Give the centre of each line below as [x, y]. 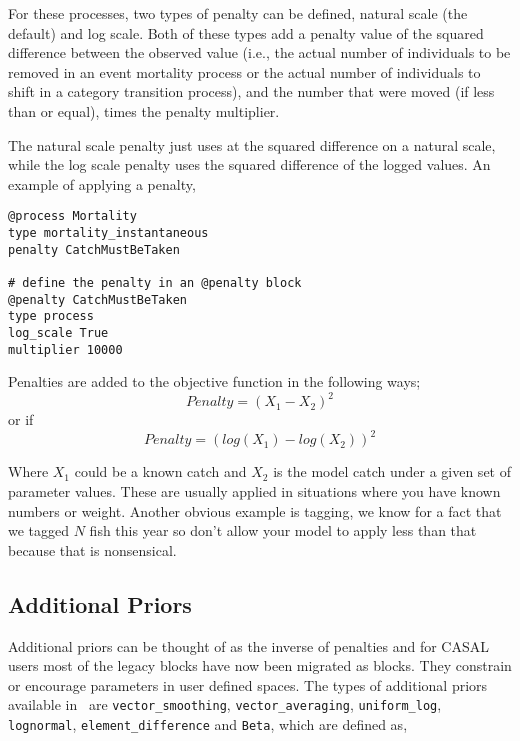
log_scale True [58, 332]
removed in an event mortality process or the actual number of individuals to [244, 71]
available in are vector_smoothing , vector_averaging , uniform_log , [225, 704]
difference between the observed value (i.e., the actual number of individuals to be [259, 52]
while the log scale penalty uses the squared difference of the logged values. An [249, 164]
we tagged [39, 530]
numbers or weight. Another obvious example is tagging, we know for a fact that [255, 510]
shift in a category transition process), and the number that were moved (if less [251, 91]
